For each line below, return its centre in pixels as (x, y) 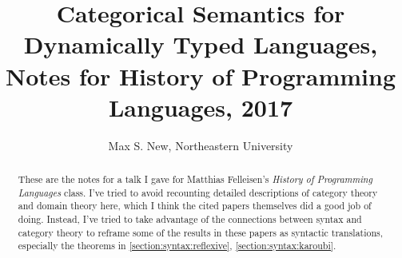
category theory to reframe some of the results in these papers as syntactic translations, (201, 232)
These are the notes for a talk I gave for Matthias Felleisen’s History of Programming (195, 179)
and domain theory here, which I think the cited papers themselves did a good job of (195, 206)
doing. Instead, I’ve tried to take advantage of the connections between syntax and (190, 219)
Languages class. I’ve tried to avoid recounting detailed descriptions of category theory (198, 192)
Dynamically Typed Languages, (201, 44)
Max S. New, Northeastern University (201, 145)
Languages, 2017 (201, 107)
